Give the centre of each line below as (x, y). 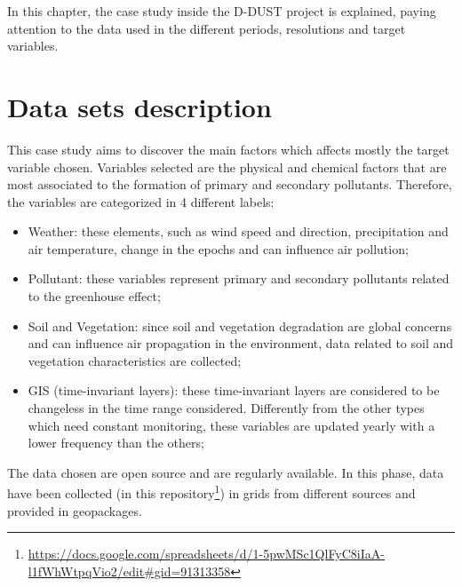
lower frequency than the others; (116, 443)
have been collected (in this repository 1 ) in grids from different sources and (211, 492)
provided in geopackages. (75, 510)
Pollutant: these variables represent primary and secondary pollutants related (239, 278)
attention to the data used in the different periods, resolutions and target (207, 28)
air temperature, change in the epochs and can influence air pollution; (218, 248)
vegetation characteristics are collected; (135, 360)
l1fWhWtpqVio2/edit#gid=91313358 (129, 571)
